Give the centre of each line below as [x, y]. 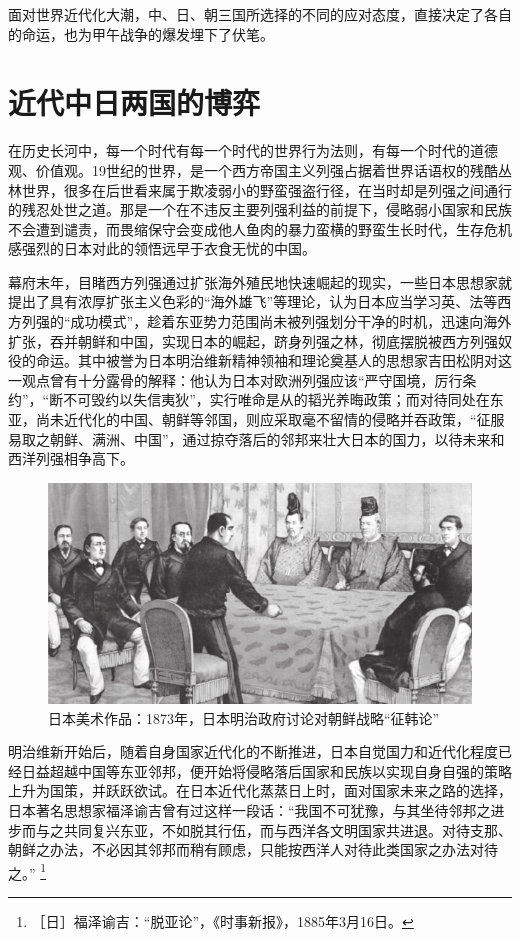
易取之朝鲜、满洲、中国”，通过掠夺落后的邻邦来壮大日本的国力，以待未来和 [256, 438]
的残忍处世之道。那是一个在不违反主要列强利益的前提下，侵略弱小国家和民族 [260, 209]
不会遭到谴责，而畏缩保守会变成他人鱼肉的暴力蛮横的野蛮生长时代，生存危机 [260, 228]
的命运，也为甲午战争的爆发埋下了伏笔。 [141, 33]
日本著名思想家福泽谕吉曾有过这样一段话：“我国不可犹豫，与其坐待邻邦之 [249, 809]
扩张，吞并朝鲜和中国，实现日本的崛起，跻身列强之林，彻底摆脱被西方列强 [253, 340]
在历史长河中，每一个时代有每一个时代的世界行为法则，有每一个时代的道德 [253, 150]
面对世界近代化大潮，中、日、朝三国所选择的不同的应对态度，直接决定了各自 [260, 14]
